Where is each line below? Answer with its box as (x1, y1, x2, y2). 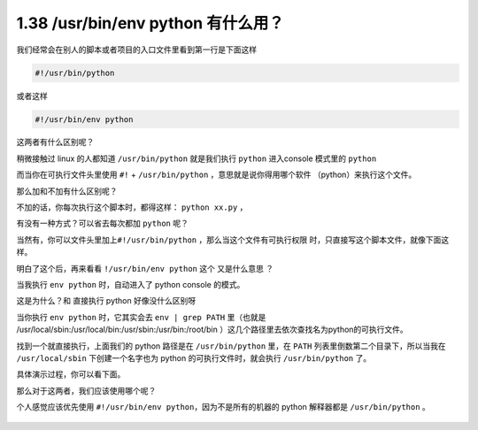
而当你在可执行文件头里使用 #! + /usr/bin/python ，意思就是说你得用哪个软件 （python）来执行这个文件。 (16, 169, 417, 180)
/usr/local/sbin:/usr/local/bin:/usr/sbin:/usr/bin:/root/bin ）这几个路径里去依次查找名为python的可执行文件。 (16, 324, 409, 335)
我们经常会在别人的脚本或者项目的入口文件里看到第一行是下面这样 (16, 44, 257, 55)
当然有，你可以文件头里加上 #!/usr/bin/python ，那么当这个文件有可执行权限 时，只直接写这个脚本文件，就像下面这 (16, 234, 450, 245)
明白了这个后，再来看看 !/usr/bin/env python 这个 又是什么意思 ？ (16, 263, 274, 273)
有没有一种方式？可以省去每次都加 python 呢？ (16, 218, 189, 229)
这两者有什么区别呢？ (16, 137, 95, 148)
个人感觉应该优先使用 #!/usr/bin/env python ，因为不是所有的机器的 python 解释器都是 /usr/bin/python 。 (16, 402, 431, 412)
